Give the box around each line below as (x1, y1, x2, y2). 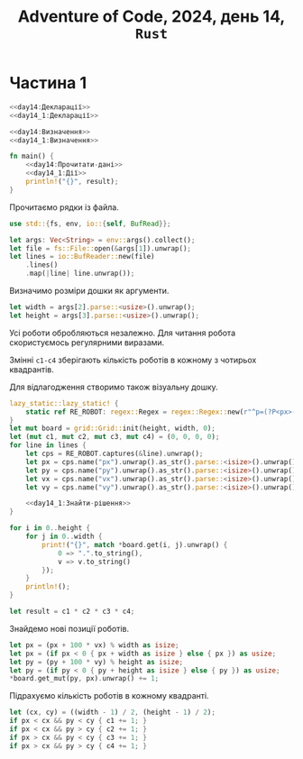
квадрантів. (9, 363, 54, 375)
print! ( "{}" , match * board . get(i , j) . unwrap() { (41, 540, 228, 549)
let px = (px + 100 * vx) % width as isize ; (9, 640, 179, 650)
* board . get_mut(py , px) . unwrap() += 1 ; (9, 674, 160, 683)
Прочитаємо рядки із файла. (9, 201, 119, 213)
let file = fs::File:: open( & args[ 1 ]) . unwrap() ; (9, 243, 192, 253)
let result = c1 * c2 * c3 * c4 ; (9, 607, 135, 617)
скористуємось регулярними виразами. (9, 336, 165, 348)
